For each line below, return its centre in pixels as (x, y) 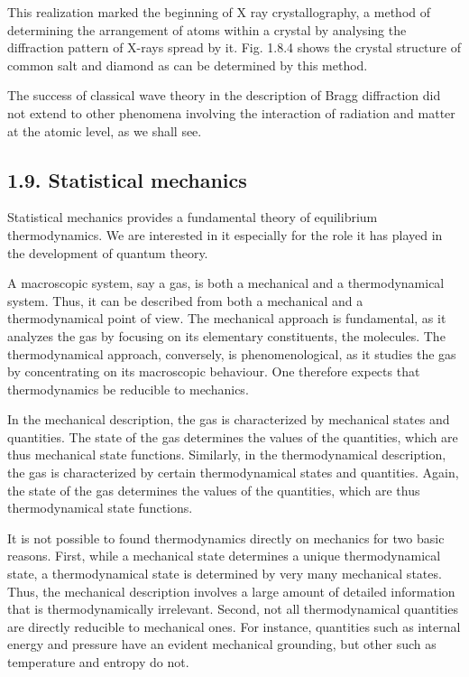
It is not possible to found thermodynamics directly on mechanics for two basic (226, 538)
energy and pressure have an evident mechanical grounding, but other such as (222, 644)
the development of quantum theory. (108, 252)
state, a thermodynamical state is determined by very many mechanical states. (225, 574)
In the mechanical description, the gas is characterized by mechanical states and (229, 419)
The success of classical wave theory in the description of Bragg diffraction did (224, 95)
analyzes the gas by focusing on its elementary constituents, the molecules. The (226, 335)
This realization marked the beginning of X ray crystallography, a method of (219, 12)
